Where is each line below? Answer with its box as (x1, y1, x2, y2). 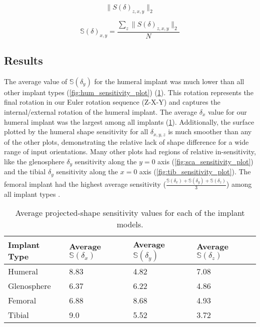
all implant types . (4, 188, 60, 199)
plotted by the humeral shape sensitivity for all (4, 126, 148, 137)
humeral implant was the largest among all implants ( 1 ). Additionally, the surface (4, 116, 254, 127)
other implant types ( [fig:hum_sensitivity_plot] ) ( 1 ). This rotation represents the (4, 87, 253, 97)
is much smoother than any (168, 126, 252, 137)
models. (116, 218, 143, 230)
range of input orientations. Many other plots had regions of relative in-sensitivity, (4, 146, 256, 157)
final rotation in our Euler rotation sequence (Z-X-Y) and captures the (4, 97, 220, 107)
